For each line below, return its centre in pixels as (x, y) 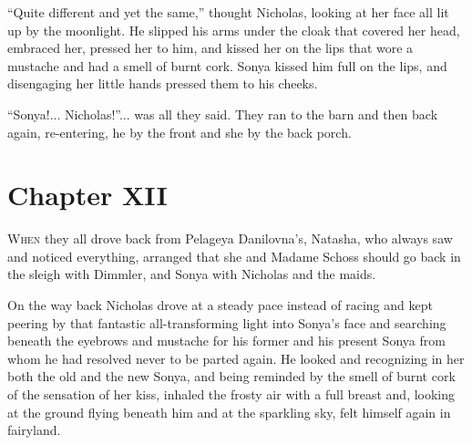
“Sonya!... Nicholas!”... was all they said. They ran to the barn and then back (223, 114)
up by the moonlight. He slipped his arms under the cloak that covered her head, (234, 30)
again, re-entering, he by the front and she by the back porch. (180, 132)
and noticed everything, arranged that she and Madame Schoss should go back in (234, 256)
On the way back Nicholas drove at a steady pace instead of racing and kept (220, 305)
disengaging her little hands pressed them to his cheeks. (163, 83)
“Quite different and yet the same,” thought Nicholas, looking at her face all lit (228, 12)
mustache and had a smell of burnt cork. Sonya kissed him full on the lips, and (227, 65)
